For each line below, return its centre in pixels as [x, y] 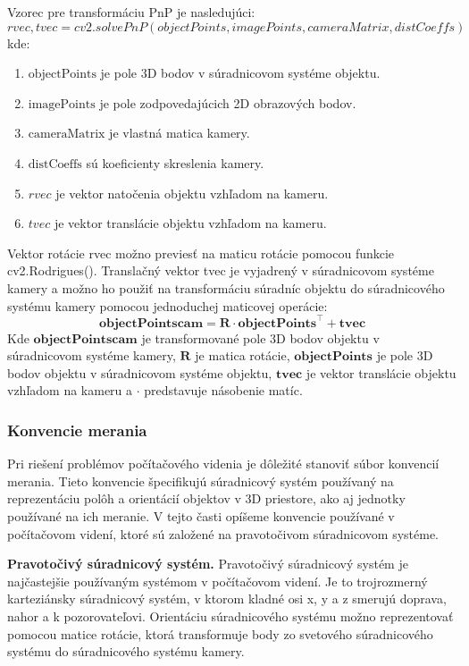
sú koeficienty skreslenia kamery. [175, 162]
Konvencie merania [77, 430]
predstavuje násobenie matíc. [223, 390]
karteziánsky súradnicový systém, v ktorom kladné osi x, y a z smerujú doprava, [227, 599]
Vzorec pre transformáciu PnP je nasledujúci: [131, 12]
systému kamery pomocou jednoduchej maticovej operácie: [167, 305]
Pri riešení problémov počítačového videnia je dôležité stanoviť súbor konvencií [223, 464]
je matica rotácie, [243, 355]
